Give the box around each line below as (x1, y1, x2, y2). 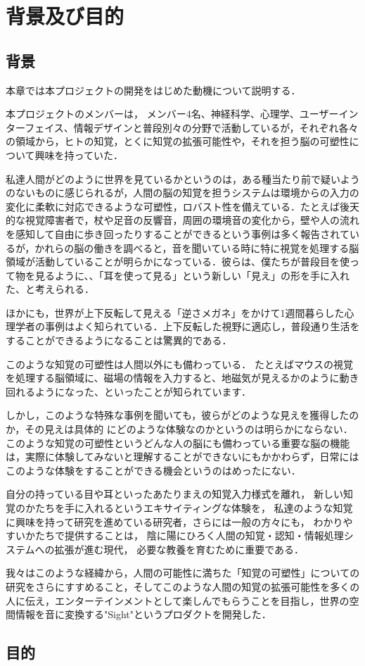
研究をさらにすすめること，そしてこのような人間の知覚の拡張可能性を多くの (6, 579, 360, 593)
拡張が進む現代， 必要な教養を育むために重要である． (54, 541, 305, 556)
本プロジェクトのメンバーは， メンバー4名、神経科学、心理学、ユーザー (6, 106, 339, 121)
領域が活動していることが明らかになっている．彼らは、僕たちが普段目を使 (6, 254, 350, 269)
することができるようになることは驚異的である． (6, 333, 232, 348)
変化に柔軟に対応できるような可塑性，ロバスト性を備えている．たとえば (6, 199, 340, 213)
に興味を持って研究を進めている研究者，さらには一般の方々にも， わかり (6, 514, 343, 529)
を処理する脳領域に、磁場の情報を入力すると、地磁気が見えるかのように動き (6, 370, 359, 385)
